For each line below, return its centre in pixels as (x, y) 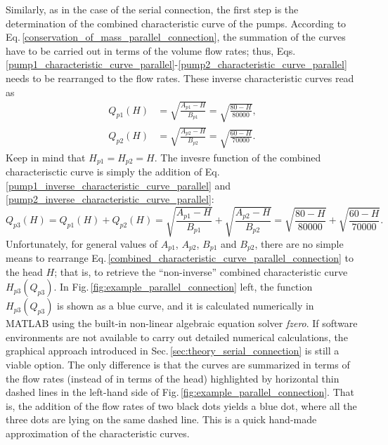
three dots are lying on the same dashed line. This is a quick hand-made (161, 419)
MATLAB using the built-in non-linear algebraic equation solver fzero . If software (182, 323)
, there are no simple (299, 243)
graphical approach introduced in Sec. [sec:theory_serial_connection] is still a (173, 351)
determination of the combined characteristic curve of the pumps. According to (176, 23)
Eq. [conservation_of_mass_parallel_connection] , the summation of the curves (176, 37)
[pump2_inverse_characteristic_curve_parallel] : (110, 199)
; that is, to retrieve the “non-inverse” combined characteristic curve (201, 271)
